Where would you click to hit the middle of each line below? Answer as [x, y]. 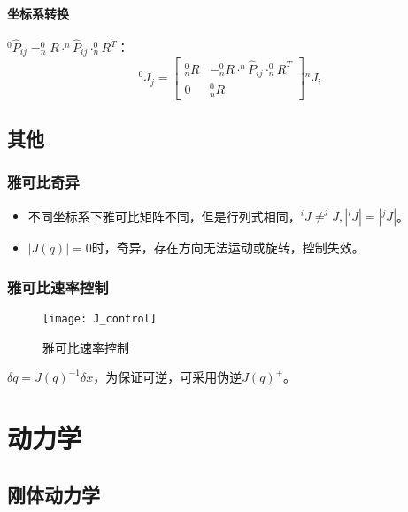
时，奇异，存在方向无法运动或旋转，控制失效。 [228, 248]
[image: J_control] [100, 319]
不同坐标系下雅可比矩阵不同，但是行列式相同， [164, 216]
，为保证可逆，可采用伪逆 [168, 377]
